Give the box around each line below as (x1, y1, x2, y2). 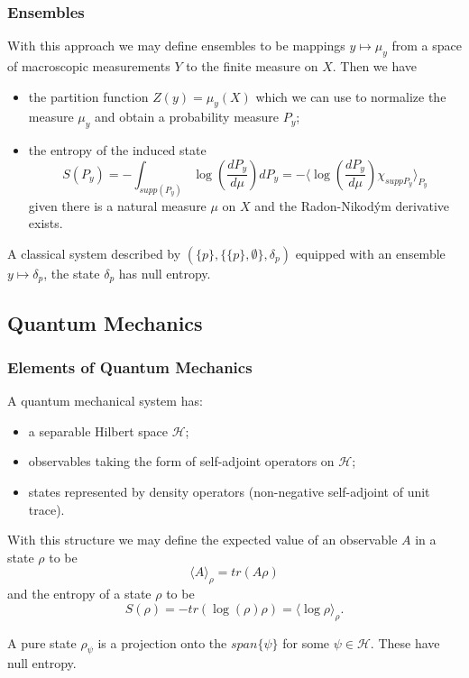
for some (282, 633, 330, 652)
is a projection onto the (97, 633, 227, 652)
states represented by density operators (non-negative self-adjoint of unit (28, 482, 430, 501)
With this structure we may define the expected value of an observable (7, 530, 398, 549)
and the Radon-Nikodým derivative (254, 196, 450, 215)
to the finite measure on (186, 57, 318, 76)
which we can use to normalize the (255, 87, 446, 105)
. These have (370, 633, 440, 652)
